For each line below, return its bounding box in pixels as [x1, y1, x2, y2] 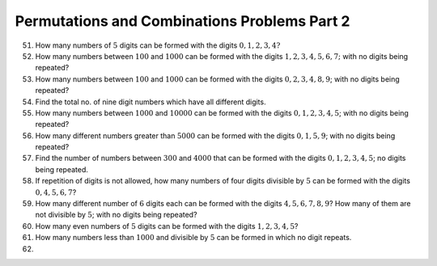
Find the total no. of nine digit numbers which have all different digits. [35, 97, 266, 107]
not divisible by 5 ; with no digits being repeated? [35, 210, 197, 220]
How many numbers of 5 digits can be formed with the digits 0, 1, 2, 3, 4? [35, 40, 281, 50]
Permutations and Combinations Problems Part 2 [15, 12, 351, 30]
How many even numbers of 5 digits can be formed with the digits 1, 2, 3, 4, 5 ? [35, 221, 299, 230]
